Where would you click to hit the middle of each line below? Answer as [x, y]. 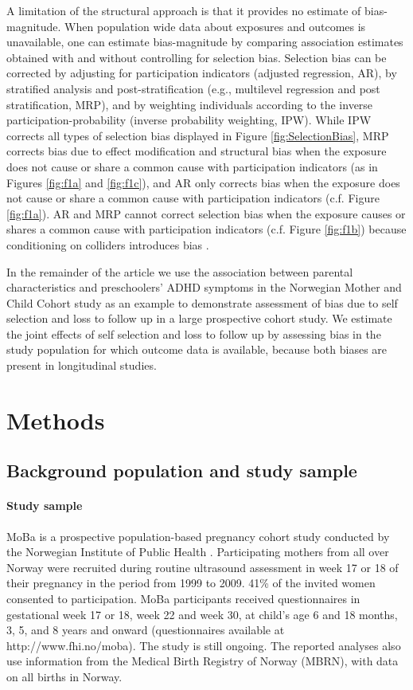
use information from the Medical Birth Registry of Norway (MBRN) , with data [203, 661]
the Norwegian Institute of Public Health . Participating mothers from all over [198, 552]
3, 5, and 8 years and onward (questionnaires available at [146, 630]
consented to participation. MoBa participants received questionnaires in [183, 598]
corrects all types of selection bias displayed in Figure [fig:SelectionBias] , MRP [198, 135]
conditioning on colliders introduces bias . [108, 244]
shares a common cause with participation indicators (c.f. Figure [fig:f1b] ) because [206, 229]
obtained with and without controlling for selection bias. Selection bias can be [197, 57]
